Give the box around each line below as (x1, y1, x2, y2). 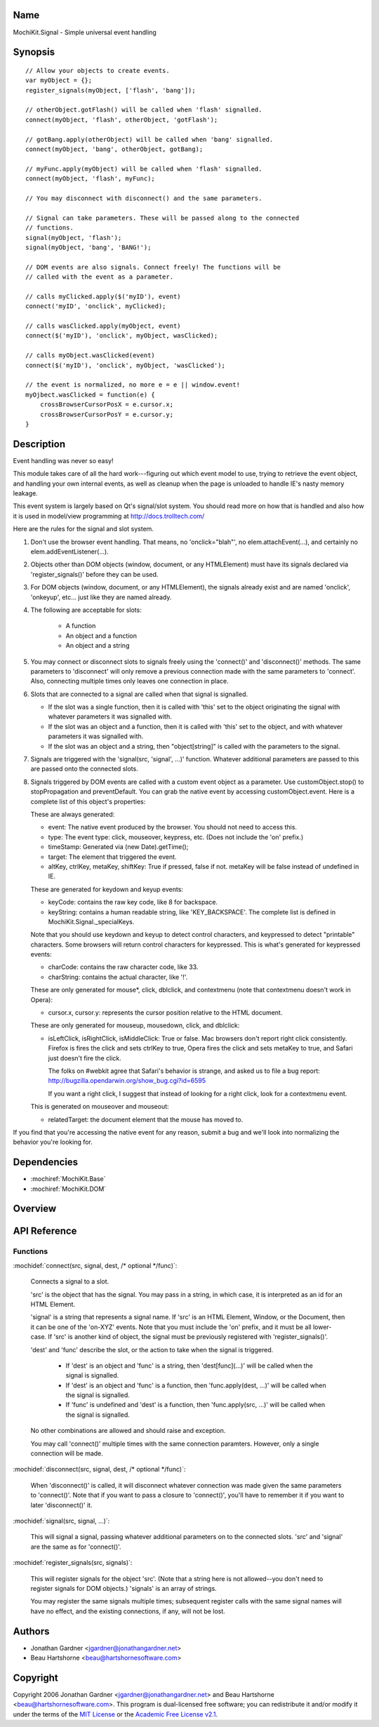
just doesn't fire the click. (48, 1053, 122, 1062)
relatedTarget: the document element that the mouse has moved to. (48, 1115, 244, 1123)
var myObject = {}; (25, 76, 93, 84)
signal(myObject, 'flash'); (25, 234, 122, 241)
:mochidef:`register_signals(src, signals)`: (13, 1559, 133, 1567)
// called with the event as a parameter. (25, 273, 174, 281)
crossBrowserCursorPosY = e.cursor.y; (39, 411, 174, 418)
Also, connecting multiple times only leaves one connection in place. (30, 677, 229, 686)
